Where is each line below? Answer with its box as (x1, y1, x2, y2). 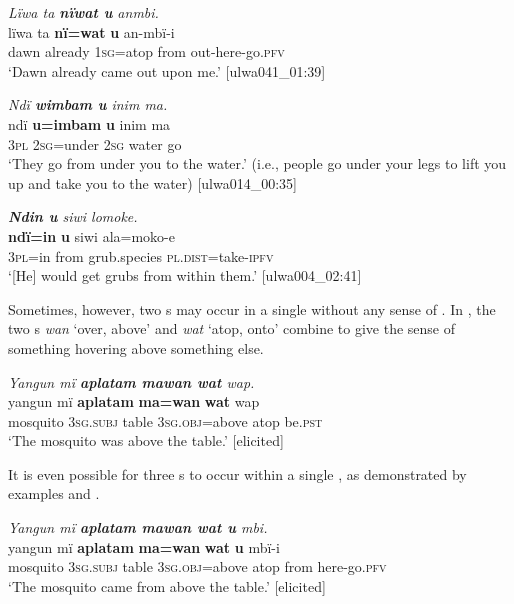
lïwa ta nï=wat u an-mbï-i (8, 21, 175, 42)
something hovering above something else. (8, 337, 264, 358)
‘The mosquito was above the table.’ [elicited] (8, 430, 284, 451)
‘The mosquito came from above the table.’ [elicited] (8, 575, 326, 596)
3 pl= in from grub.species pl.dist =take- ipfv (8, 245, 274, 266)
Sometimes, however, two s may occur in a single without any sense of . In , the (8, 298, 496, 319)
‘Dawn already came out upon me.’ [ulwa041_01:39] (8, 60, 326, 81)
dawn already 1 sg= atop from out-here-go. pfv (8, 41, 285, 62)
